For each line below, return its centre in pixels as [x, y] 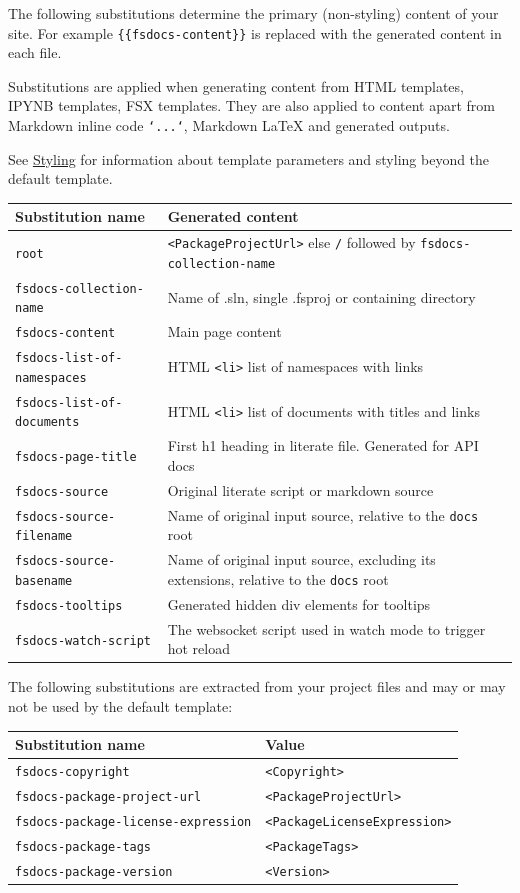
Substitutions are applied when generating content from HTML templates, [236, 85]
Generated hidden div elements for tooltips [299, 603]
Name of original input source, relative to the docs [323, 514]
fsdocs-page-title [76, 457]
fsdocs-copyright [72, 771]
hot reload [198, 648]
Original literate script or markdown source [300, 489]
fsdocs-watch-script [83, 640]
